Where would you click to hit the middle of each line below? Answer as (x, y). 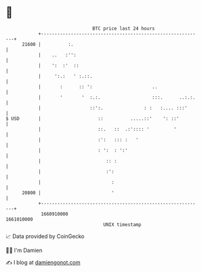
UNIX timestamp (122, 224)
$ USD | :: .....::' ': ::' (93, 118)
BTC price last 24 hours (124, 28)
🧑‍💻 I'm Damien (24, 250)
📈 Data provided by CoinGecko (45, 236)
